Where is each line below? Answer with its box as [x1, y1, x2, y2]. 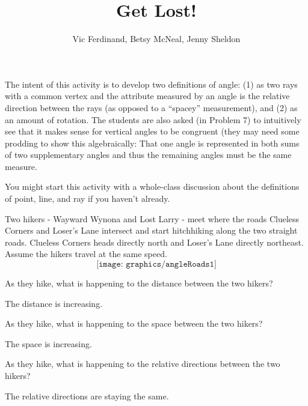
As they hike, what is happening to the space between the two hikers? [5, 317, 263, 330]
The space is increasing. [5, 337, 92, 350]
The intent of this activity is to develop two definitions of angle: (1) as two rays [5, 77, 298, 90]
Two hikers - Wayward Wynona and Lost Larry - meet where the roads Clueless [5, 212, 300, 225]
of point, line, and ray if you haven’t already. [5, 192, 170, 205]
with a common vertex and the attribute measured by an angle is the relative [5, 89, 290, 102]
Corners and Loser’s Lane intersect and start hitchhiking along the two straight [5, 224, 298, 237]
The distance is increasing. [5, 297, 103, 309]
